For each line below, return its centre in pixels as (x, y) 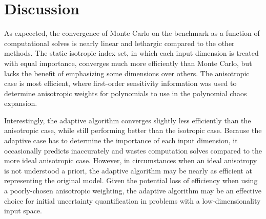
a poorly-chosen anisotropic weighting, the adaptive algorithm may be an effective (133, 191)
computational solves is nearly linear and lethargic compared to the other (119, 43)
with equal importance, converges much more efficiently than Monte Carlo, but (128, 63)
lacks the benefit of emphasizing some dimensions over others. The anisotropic (127, 73)
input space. (23, 211)
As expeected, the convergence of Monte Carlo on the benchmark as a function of (132, 33)
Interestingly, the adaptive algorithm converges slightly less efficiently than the (128, 120)
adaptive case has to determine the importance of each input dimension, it (121, 140)
